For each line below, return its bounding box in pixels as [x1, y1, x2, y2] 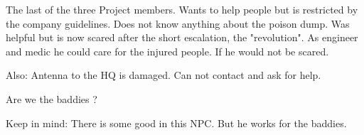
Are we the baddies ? [6, 91, 97, 106]
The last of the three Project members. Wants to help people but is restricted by [6, 2, 358, 16]
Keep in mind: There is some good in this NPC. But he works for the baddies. [6, 115, 347, 130]
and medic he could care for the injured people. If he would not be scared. [6, 43, 329, 58]
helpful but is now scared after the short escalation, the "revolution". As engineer [6, 30, 358, 45]
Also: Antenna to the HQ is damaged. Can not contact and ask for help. [6, 67, 321, 82]
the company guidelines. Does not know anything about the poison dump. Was [6, 16, 350, 31]
